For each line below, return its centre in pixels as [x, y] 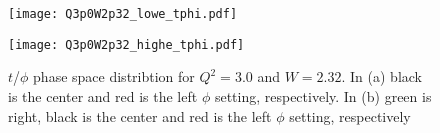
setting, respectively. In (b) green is [323, 95]
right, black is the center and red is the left [140, 115]
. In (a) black [381, 76]
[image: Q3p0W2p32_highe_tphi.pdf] [126, 44]
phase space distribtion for [114, 76]
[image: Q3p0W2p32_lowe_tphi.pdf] [123, 14]
